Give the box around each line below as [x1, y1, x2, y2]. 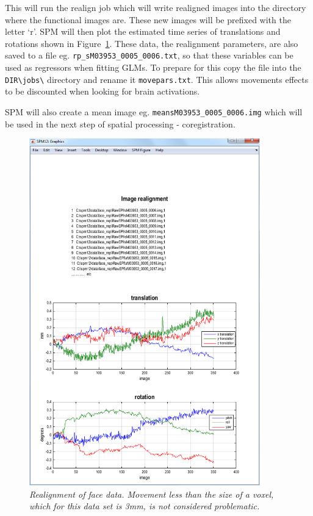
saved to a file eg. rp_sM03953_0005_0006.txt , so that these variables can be [5, 49, 293, 62]
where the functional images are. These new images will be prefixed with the [5, 13, 291, 26]
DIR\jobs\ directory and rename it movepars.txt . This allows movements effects [5, 73, 309, 85]
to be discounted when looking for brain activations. [5, 85, 200, 98]
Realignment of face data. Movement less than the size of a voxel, [29, 487, 274, 500]
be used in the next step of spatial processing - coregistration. [5, 117, 236, 130]
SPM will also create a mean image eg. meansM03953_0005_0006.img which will [5, 105, 303, 118]
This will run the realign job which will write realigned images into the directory [5, 1, 306, 13]
